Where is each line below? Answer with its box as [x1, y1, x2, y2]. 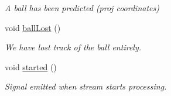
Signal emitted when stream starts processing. [5, 80, 167, 92]
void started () [5, 60, 57, 73]
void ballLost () [5, 21, 61, 33]
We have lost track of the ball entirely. [5, 41, 142, 53]
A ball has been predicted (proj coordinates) [5, 2, 159, 13]
